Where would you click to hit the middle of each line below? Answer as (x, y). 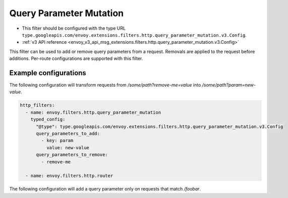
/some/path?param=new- (229, 85)
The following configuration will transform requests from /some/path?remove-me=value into (105, 85)
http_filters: (37, 105)
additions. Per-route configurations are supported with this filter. (76, 58)
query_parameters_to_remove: (72, 155)
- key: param (57, 141)
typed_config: (48, 119)
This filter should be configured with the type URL (74, 28)
